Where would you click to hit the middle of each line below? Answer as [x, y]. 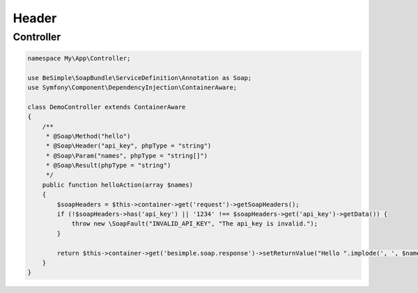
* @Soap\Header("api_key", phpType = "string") [129, 146]
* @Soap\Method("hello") [88, 136]
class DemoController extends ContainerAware [107, 107]
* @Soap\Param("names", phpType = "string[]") [127, 156]
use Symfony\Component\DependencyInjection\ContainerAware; [132, 87]
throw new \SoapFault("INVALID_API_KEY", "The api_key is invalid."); [195, 224]
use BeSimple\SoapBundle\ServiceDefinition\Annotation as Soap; [140, 78]
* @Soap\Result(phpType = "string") [108, 166]
